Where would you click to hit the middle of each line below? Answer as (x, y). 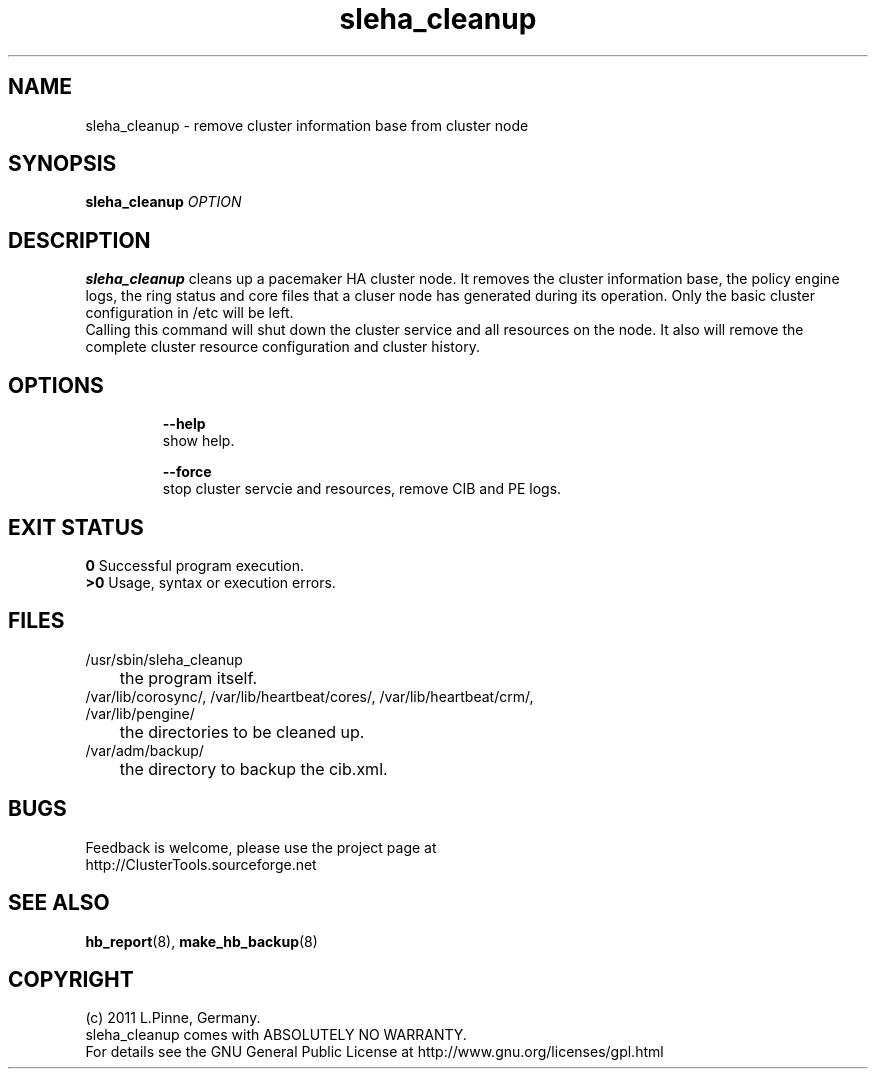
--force (187, 472)
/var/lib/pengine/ (140, 713)
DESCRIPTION (79, 240)
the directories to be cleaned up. (242, 731)
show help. (198, 441)
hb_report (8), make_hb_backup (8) (201, 941)
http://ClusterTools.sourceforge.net (201, 864)
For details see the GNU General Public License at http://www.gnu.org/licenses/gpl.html (374, 1052)
